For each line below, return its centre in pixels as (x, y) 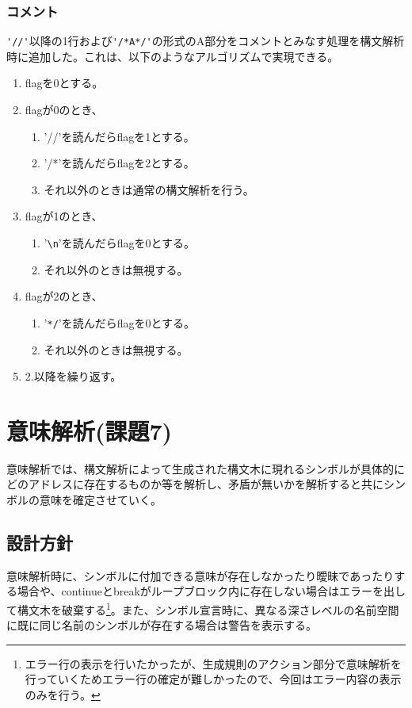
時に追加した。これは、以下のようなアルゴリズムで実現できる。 (173, 56)
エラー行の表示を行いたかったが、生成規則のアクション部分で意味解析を (213, 663)
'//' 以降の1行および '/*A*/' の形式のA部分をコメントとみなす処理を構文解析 (206, 41)
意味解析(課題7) (90, 430)
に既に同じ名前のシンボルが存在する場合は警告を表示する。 (162, 625)
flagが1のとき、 (64, 216)
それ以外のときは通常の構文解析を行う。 (149, 189)
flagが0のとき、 (64, 110)
